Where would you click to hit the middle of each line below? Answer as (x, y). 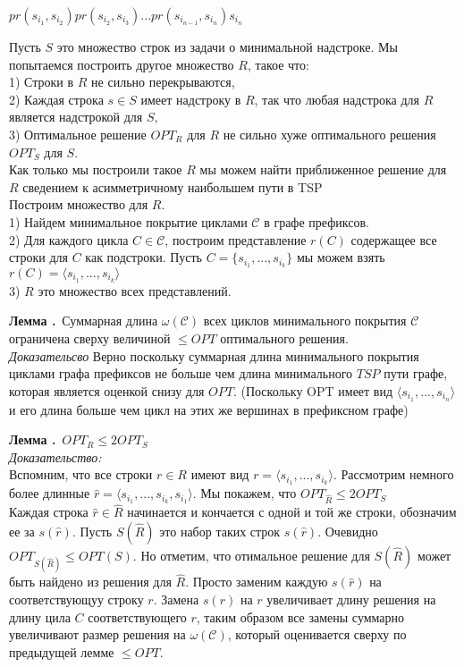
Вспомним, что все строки (81, 474)
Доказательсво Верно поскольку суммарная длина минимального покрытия (214, 355)
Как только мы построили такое (96, 169)
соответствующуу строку (76, 599)
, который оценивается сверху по (317, 634)
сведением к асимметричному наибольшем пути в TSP (173, 186)
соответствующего (137, 616)
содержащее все (394, 239)
